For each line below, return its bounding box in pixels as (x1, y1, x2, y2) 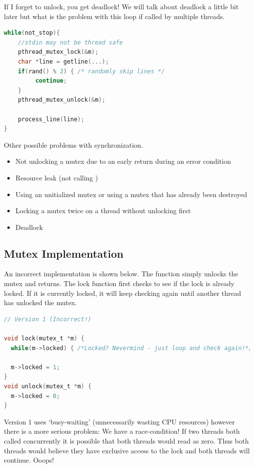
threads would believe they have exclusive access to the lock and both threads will (4, 445, 250, 455)
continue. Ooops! (4, 455, 54, 465)
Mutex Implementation (4, 245, 124, 261)
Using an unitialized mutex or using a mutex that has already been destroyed (15, 189, 247, 199)
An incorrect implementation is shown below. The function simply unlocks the (4, 268, 238, 279)
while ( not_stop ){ (4, 29, 60, 37)
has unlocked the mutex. (4, 297, 77, 308)
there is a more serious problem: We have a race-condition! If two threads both (4, 426, 240, 436)
